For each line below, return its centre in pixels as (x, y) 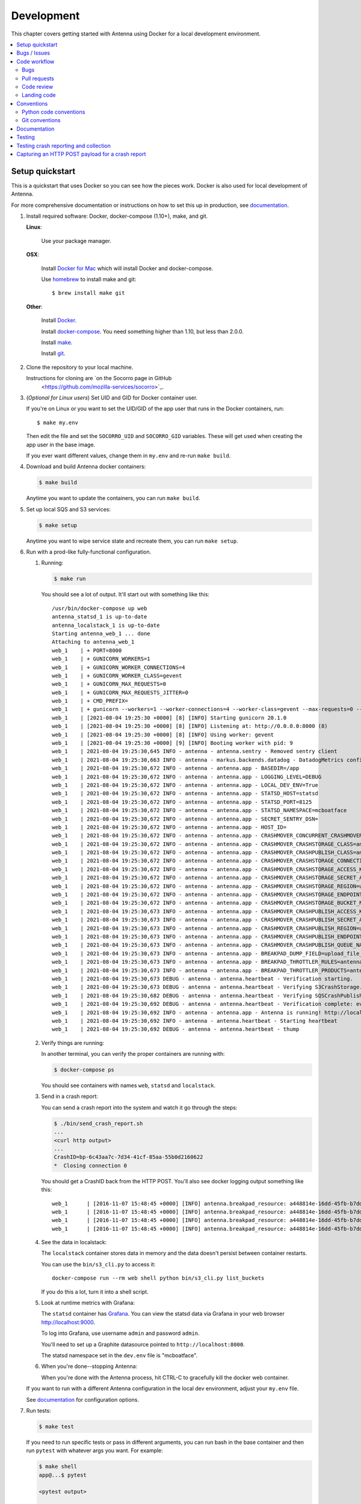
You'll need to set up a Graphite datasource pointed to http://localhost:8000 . (143, 1344)
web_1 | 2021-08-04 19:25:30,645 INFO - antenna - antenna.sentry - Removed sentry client (195, 751)
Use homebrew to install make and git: (89, 279)
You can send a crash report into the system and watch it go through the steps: (139, 1108)
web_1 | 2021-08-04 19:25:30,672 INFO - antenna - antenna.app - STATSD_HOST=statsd (185, 794)
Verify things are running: (73, 1043)
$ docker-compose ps (84, 1070)
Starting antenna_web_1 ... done (101, 633)
